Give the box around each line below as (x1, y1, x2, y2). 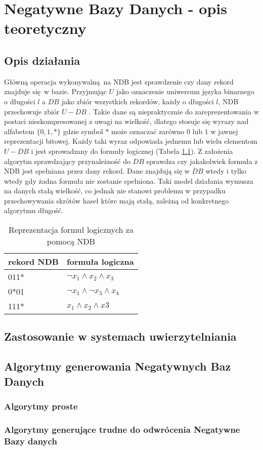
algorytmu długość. (4, 205, 63, 216)
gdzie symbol (63, 126, 103, 136)
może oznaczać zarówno (111, 126, 185, 136)
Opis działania (4, 52, 80, 68)
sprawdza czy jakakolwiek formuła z (146, 155, 258, 166)
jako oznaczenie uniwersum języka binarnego (116, 86, 254, 97)
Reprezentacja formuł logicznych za (8, 224, 134, 236)
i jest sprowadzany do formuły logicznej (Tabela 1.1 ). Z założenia (31, 145, 233, 156)
